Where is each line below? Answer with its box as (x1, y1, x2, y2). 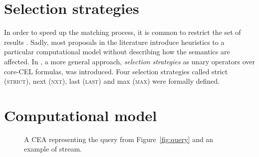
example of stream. (24, 144, 82, 154)
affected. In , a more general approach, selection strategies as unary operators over (4, 56, 255, 66)
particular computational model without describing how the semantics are (4, 46, 230, 57)
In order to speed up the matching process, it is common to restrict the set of (4, 27, 241, 37)
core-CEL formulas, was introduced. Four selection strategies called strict (4, 66, 228, 76)
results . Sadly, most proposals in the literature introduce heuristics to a (4, 36, 225, 47)
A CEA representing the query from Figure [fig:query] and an (24, 134, 214, 144)
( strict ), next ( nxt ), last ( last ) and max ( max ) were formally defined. (4, 76, 220, 86)
